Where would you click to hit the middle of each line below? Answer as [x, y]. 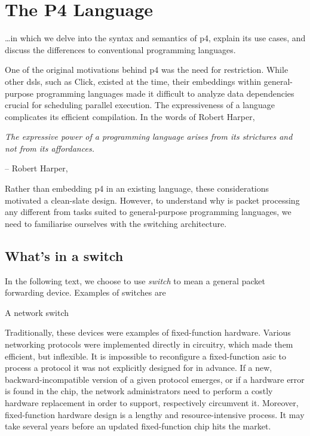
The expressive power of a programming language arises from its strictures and [149, 136]
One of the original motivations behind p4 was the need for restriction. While [147, 70]
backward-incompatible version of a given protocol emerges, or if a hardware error [155, 379]
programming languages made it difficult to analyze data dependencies [165, 93]
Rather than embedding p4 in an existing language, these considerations [137, 188]
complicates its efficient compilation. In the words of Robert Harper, [130, 116]
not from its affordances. [50, 148]
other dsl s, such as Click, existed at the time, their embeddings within [133, 81]
